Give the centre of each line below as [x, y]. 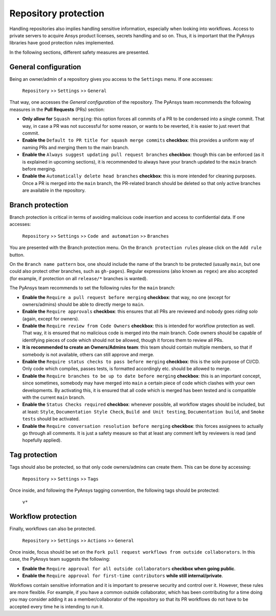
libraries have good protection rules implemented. [62, 43]
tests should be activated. [51, 419]
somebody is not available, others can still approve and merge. [88, 354]
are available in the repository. [54, 190]
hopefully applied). [42, 440]
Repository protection [57, 13]
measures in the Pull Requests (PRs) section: [57, 109]
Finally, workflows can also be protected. [53, 529]
